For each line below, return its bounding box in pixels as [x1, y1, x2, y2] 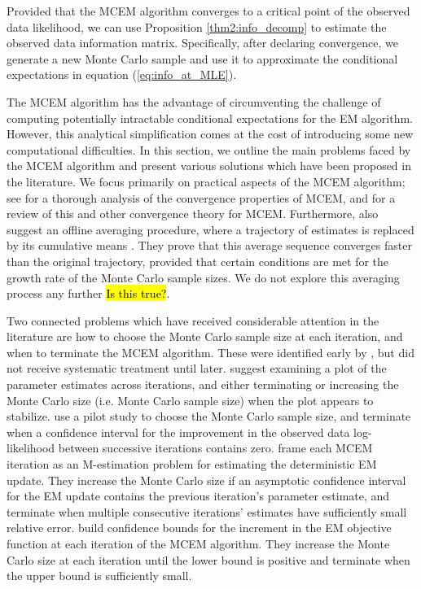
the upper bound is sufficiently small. [7, 567, 192, 584]
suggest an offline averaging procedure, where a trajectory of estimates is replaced [7, 220, 414, 238]
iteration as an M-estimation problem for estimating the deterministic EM [7, 456, 377, 473]
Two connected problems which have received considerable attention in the [7, 312, 379, 329]
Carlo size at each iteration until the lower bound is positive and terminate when [7, 551, 410, 568]
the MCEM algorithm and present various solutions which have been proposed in [7, 157, 411, 174]
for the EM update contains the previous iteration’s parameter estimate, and [7, 487, 390, 504]
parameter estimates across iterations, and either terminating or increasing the [7, 376, 399, 393]
